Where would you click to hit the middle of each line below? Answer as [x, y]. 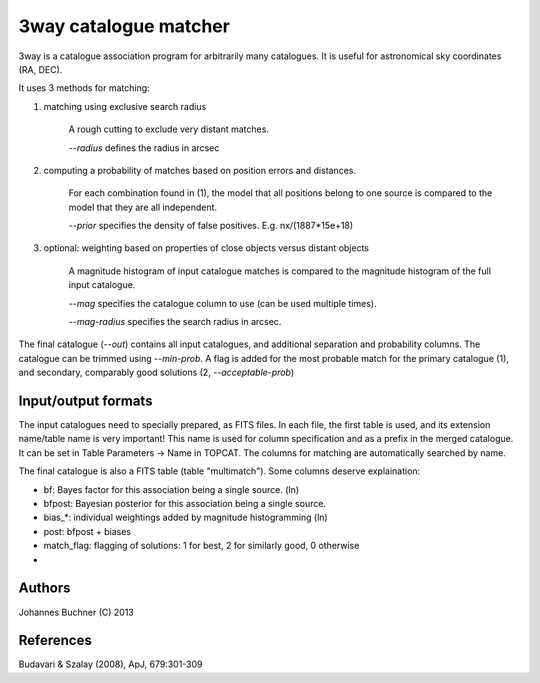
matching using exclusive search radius [125, 106]
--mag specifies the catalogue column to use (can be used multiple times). [222, 303]
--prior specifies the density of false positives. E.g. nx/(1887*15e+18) [211, 226]
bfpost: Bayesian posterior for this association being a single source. [185, 504]
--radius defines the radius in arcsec [144, 147]
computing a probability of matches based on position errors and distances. [200, 170]
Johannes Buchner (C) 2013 [76, 612]
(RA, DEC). [40, 69]
